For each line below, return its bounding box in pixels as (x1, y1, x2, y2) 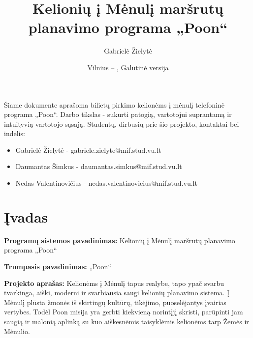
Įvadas (4, 206, 48, 226)
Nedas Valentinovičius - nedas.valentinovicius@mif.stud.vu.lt (15, 178, 197, 188)
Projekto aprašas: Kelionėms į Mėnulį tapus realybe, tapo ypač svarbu (4, 278, 224, 288)
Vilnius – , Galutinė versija (87, 62, 169, 72)
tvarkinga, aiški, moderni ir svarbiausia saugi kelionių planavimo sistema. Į (4, 287, 229, 298)
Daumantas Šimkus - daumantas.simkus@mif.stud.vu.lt (15, 161, 182, 171)
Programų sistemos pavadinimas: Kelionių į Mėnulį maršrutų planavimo (4, 235, 235, 245)
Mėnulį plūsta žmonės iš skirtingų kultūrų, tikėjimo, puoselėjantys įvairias (4, 297, 226, 307)
